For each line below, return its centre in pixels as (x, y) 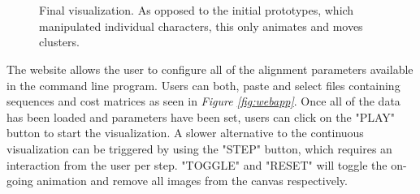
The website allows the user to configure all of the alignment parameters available (210, 69)
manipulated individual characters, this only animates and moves (201, 26)
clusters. (59, 42)
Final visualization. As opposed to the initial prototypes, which (197, 10)
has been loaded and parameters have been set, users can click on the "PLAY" (201, 116)
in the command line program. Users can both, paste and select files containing (204, 85)
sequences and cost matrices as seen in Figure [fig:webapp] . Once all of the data (204, 101)
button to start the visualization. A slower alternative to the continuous (185, 133)
